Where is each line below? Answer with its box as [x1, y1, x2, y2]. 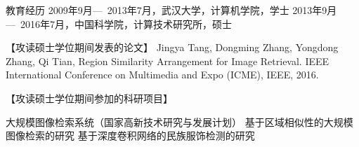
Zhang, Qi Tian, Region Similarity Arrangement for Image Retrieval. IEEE [6, 53, 329, 68]
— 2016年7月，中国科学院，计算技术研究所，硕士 [6, 16, 232, 31]
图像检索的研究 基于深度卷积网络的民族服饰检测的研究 [6, 128, 255, 143]
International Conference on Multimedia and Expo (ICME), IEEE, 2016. [6, 67, 319, 82]
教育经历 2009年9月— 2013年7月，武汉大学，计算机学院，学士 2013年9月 [6, 3, 337, 17]
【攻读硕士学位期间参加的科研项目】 [6, 90, 173, 105]
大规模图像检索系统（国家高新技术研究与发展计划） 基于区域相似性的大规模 [6, 114, 353, 129]
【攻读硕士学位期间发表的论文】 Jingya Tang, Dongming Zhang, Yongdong [6, 40, 339, 55]
